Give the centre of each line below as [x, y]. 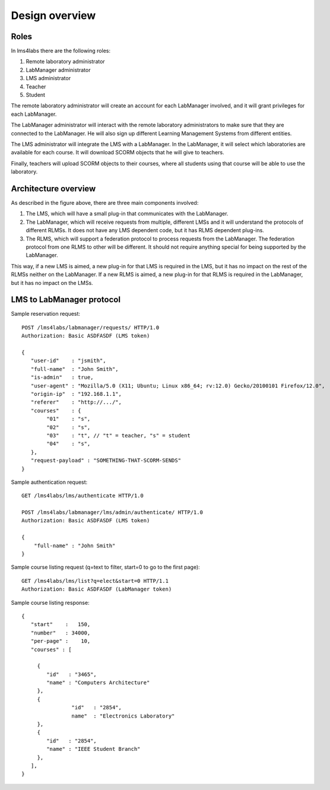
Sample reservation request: [45, 314]
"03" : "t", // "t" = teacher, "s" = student [119, 435]
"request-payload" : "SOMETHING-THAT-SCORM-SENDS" [106, 461]
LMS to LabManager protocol [66, 300]
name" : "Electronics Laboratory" [123, 716]
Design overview [53, 15]
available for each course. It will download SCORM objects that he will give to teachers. [118, 153]
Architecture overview [53, 188]
